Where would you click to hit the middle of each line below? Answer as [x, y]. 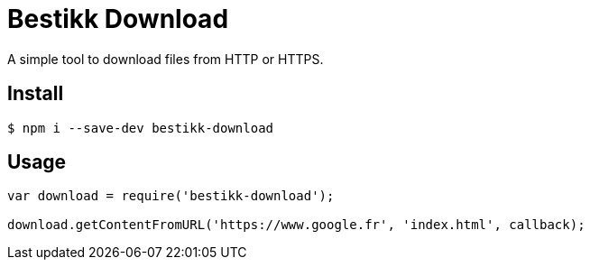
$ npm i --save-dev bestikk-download [141, 128]
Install [36, 94]
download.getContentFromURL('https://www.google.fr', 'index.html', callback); [296, 225]
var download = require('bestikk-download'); [171, 196]
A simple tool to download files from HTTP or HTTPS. [166, 59]
